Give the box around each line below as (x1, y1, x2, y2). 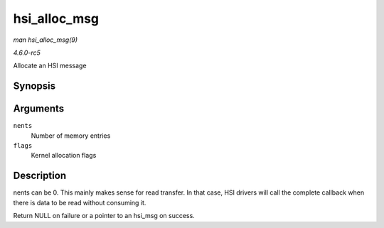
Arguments (13, 103, 65, 115)
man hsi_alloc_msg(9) (13, 36, 78, 44)
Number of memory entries (31, 131, 111, 140)
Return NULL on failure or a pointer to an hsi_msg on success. (13, 212, 195, 220)
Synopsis (13, 80, 56, 92)
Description (13, 170, 67, 182)
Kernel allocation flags (31, 151, 97, 160)
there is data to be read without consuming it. (13, 198, 146, 207)
